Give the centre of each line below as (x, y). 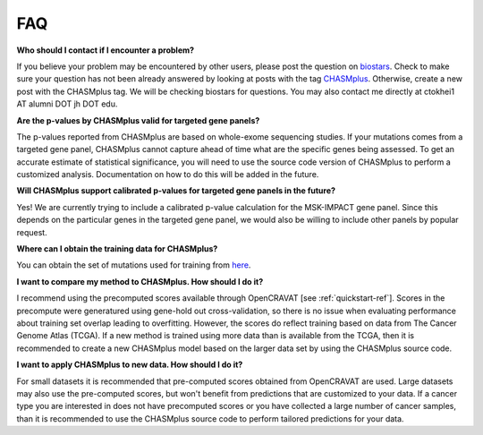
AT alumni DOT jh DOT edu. (67, 104)
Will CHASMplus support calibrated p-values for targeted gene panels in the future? (176, 191)
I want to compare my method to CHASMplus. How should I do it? (140, 281)
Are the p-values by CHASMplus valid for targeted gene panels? (138, 120)
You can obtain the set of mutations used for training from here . (134, 265)
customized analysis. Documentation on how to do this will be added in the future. (168, 175)
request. (32, 232)
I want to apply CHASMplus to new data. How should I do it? (130, 365)
